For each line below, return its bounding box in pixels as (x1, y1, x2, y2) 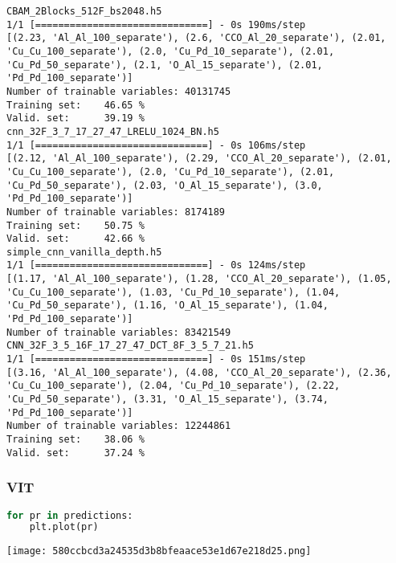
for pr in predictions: (6, 509, 133, 521)
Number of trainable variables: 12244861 (6, 420, 231, 432)
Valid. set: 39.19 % (6, 112, 145, 124)
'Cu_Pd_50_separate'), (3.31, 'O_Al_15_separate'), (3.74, (6, 394, 329, 406)
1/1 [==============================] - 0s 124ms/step (6, 259, 306, 271)
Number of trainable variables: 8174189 (6, 206, 226, 218)
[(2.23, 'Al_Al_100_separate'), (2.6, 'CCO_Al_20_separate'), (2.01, (6, 32, 386, 44)
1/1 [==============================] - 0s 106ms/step (6, 139, 306, 151)
